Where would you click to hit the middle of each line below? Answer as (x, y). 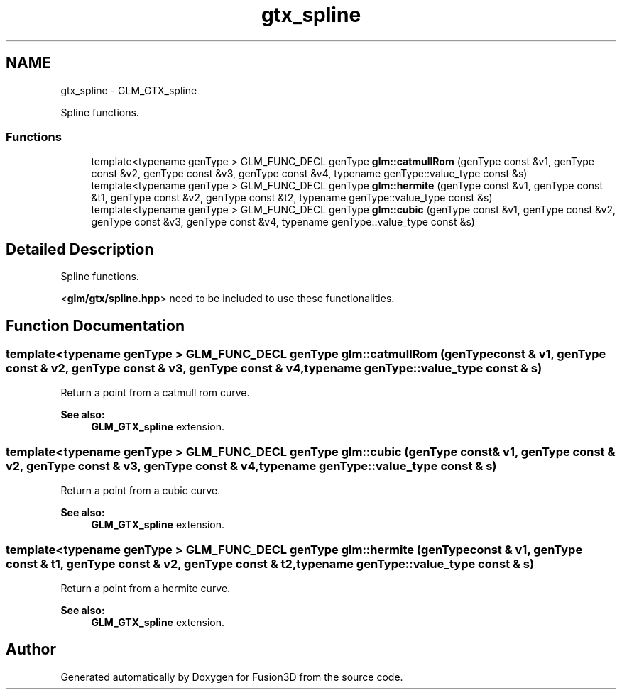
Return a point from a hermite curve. (146, 588)
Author (31, 650)
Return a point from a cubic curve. (141, 491)
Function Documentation (95, 326)
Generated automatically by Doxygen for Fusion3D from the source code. (232, 677)
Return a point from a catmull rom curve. (155, 393)
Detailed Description (80, 249)
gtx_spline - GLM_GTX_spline (129, 90)
